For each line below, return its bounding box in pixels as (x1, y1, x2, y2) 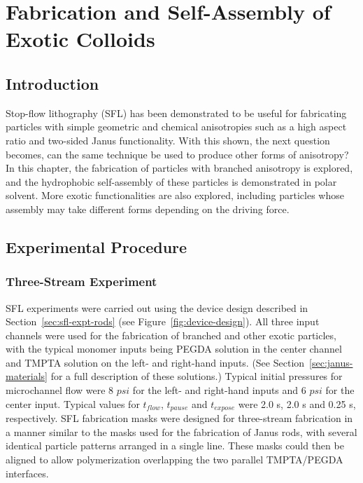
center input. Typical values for (6, 396, 140, 411)
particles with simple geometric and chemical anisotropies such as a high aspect (6, 119, 347, 134)
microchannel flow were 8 (6, 383, 114, 397)
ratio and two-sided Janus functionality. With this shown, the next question (6, 132, 330, 147)
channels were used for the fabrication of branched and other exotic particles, (6, 327, 336, 342)
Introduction (6, 72, 99, 94)
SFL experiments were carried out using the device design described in (6, 300, 308, 315)
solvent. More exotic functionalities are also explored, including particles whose (6, 188, 344, 203)
